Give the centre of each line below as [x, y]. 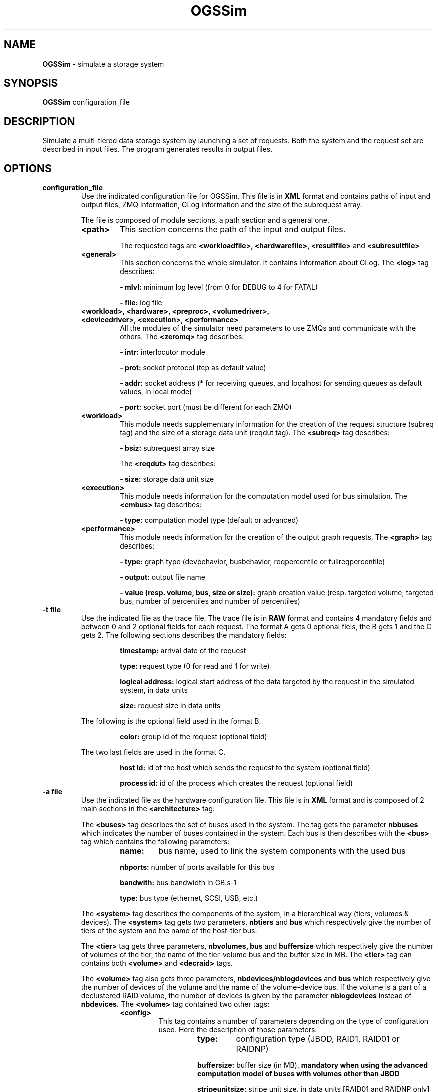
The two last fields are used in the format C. [153, 752]
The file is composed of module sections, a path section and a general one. [205, 220]
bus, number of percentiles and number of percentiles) [210, 601]
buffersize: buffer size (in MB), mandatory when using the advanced [313, 1065]
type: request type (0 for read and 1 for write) [195, 666]
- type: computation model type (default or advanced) [209, 520]
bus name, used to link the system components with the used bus [282, 851]
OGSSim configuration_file [86, 102]
